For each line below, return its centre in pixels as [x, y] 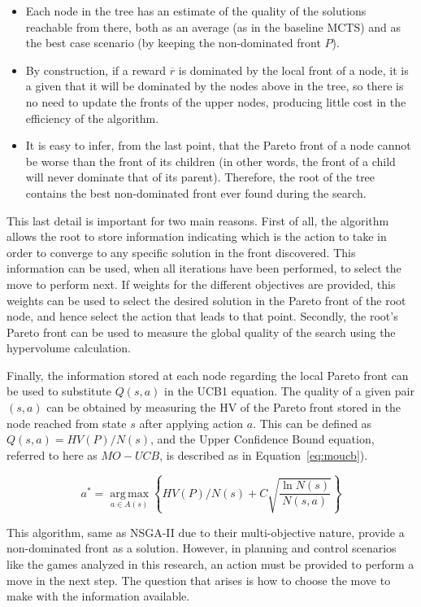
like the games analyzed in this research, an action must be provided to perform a [210, 563]
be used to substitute [59, 391]
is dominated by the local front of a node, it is [293, 70]
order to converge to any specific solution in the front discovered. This [181, 252]
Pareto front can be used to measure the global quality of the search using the [201, 332]
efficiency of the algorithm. [92, 118]
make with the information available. [98, 596]
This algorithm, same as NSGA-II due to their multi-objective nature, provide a [206, 532]
